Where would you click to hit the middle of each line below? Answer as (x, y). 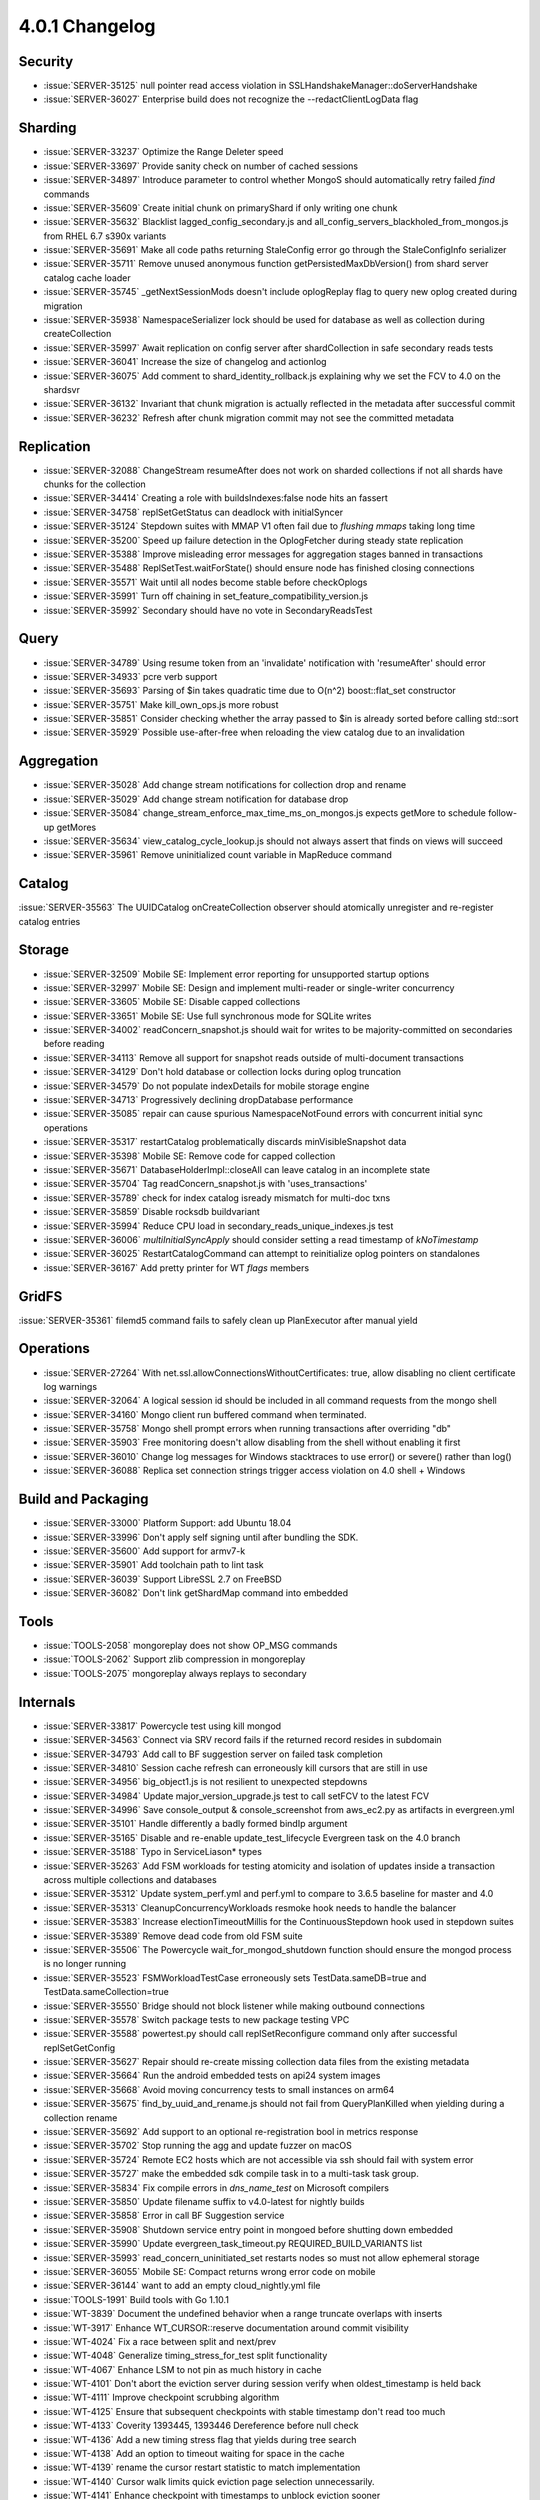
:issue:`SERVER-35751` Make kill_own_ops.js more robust (161, 704)
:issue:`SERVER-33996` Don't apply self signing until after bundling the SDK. (201, 1537)
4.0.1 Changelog (87, 26)
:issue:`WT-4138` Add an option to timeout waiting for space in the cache (194, 2454)
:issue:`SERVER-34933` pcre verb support (130, 676)
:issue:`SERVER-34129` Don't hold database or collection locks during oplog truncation (222, 1072)
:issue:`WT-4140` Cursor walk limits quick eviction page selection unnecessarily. (209, 2481)
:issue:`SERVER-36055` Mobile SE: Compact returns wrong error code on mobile (209, 2271)
